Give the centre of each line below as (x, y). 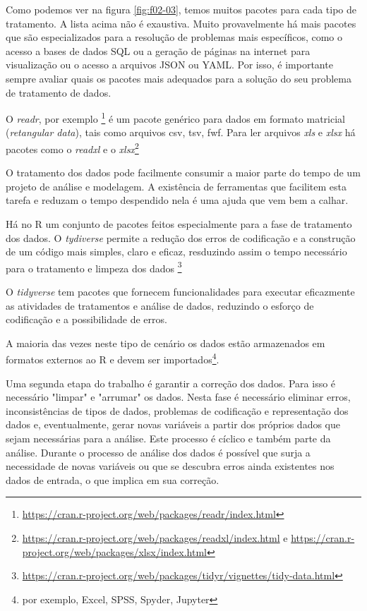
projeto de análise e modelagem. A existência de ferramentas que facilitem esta (176, 186)
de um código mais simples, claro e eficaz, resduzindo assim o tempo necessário (176, 252)
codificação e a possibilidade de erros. (86, 319)
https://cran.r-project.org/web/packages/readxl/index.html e (155, 538)
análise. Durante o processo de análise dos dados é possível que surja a (158, 452)
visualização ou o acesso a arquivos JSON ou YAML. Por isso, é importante (169, 65)
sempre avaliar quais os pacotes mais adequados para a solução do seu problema (179, 78)
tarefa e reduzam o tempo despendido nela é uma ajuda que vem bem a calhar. (177, 200)
